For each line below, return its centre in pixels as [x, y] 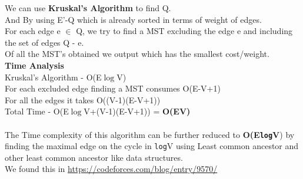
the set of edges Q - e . [44, 42]
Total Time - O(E [37, 111]
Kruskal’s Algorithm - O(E [53, 77]
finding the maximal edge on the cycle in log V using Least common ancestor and [152, 146]
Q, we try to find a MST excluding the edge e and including [184, 31]
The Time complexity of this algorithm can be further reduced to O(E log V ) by [150, 134]
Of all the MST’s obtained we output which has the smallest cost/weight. [137, 54]
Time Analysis [34, 65]
